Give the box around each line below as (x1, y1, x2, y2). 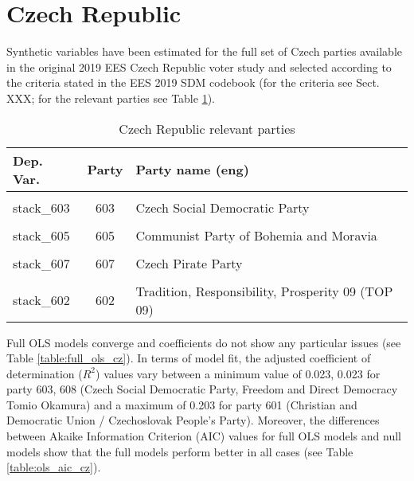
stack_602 (13, 291, 70, 309)
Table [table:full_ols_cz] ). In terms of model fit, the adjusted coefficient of (6, 350, 371, 366)
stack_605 (13, 225, 70, 244)
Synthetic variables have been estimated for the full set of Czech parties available (6, 43, 402, 60)
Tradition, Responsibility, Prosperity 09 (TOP (135, 281, 393, 300)
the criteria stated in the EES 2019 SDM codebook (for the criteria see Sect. (6, 74, 380, 91)
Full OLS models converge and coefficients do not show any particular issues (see (6, 334, 401, 350)
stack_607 (13, 253, 70, 272)
